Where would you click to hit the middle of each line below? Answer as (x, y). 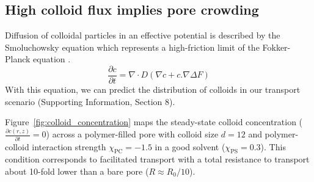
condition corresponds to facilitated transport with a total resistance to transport (157, 159)
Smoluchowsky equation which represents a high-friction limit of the (132, 47)
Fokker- (276, 47)
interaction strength (69, 146)
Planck (18, 59)
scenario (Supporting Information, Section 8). (90, 101)
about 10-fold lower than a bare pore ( (77, 171)
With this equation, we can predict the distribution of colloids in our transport (153, 89)
